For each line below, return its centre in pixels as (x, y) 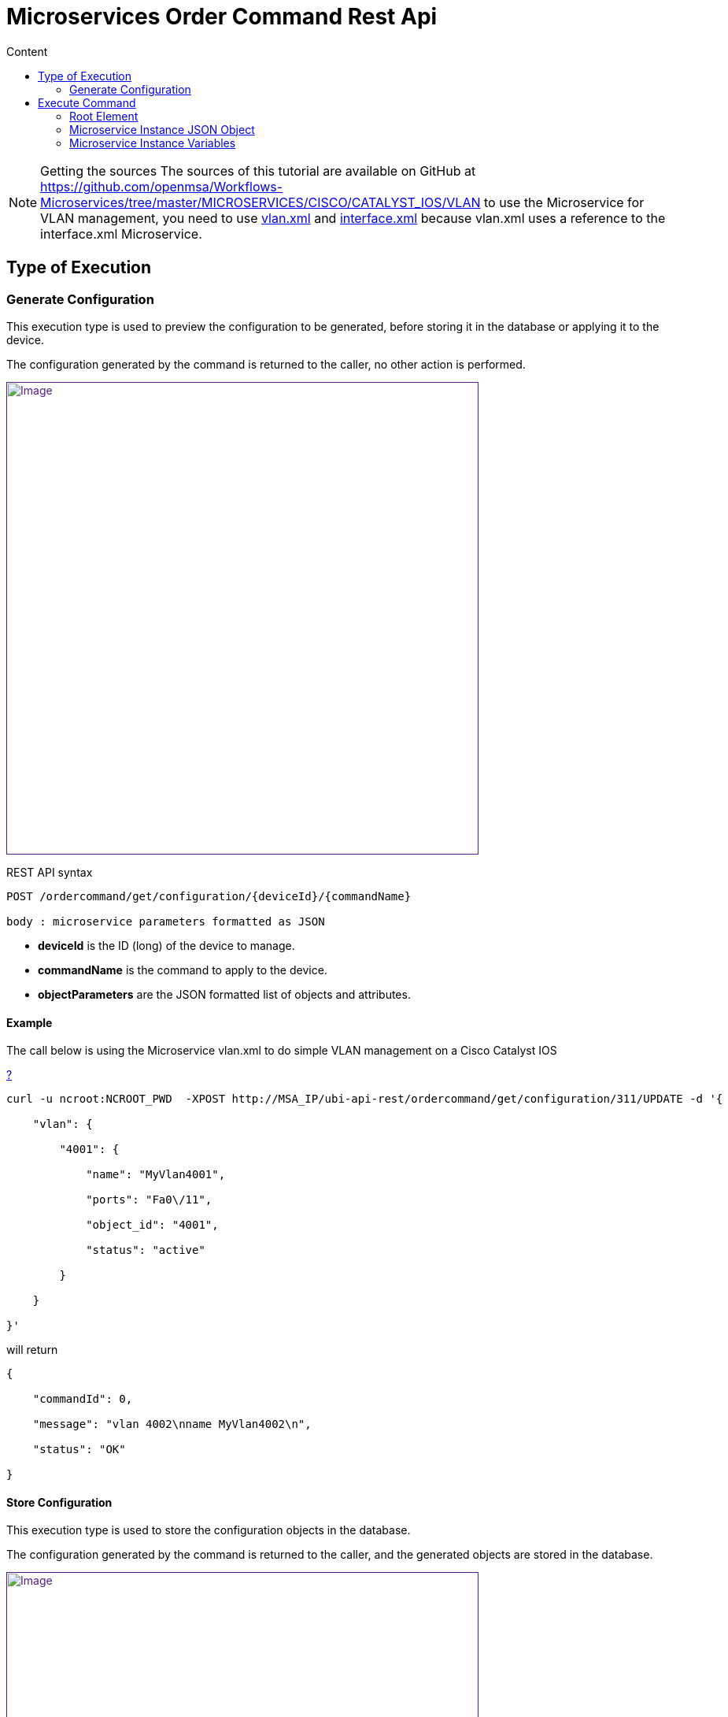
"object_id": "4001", (152, 1225)
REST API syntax (50, 872)
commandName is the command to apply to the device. (183, 970)
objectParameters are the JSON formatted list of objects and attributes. (224, 994)
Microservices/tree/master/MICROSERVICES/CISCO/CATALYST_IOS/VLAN (261, 202)
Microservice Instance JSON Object (162, 129)
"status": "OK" (79, 1450)
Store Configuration (59, 1502)
